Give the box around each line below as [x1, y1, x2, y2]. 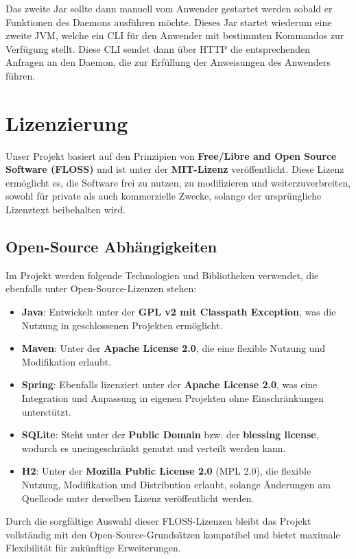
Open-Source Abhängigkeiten [5, 236, 217, 257]
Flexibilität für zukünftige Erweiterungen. [5, 540, 181, 555]
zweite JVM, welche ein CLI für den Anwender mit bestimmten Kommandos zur [5, 28, 344, 43]
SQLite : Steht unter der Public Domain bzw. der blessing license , [21, 427, 319, 442]
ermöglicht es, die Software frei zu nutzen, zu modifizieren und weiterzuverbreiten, [5, 175, 351, 189]
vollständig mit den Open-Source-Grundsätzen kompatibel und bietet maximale [5, 527, 340, 541]
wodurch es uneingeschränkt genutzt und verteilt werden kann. [21, 440, 286, 455]
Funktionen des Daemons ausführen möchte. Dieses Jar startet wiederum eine [5, 14, 332, 29]
